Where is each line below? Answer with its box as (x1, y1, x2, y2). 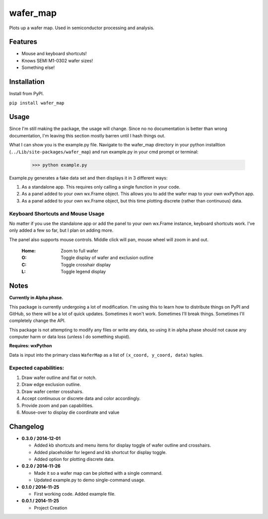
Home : (21, 248, 36, 254)
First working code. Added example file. (34, 491, 116, 497)
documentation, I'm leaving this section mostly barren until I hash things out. (9, 132, 166, 138)
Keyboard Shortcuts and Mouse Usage (9, 210, 105, 217)
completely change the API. (9, 318, 66, 324)
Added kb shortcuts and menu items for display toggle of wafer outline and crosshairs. (34, 442, 211, 449)
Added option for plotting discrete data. (34, 456, 115, 462)
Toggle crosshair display (61, 261, 111, 267)
